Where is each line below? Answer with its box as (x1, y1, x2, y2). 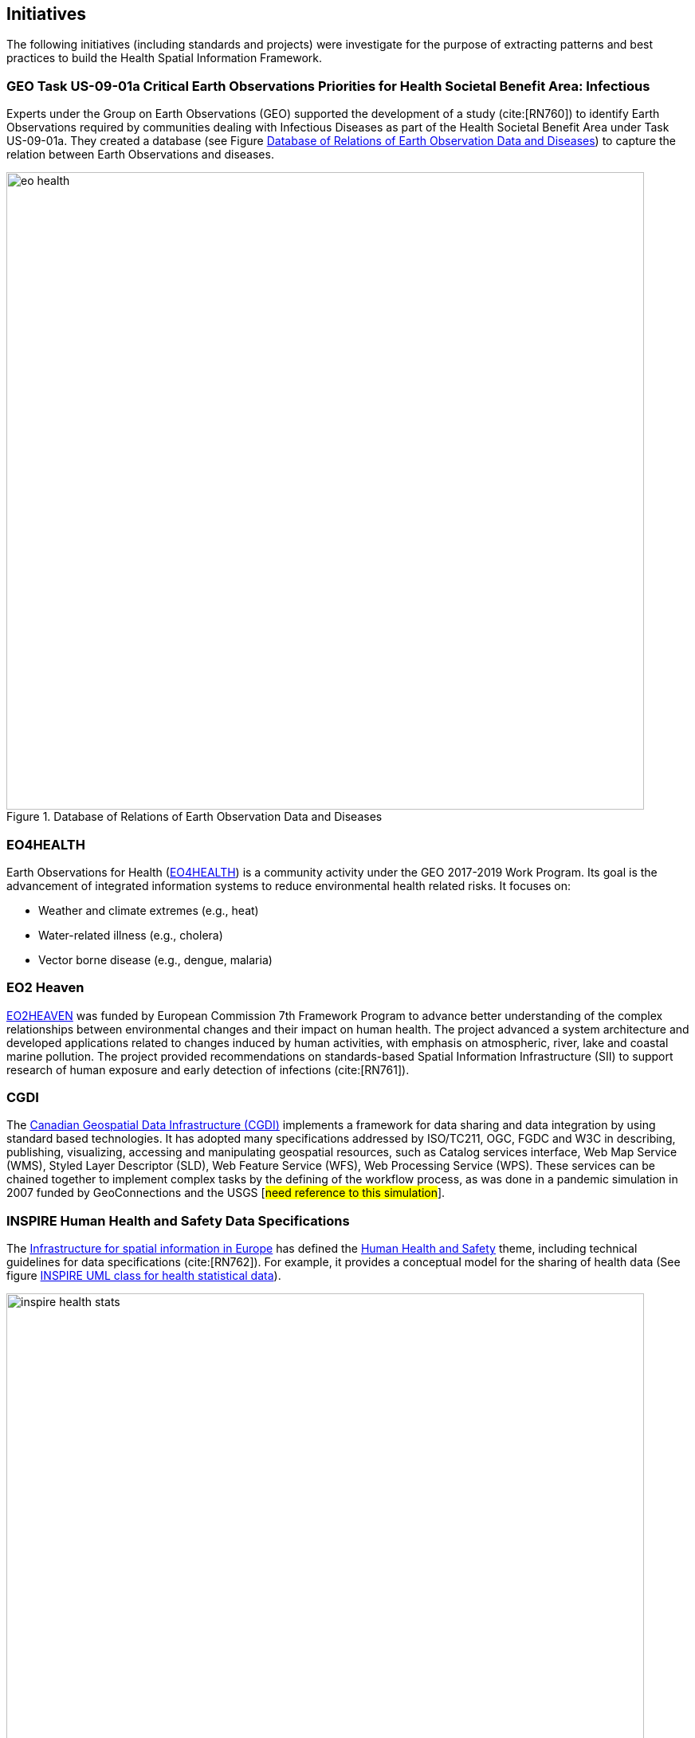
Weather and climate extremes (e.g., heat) (38, 903, 259, 917)
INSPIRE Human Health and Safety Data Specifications (6, 1212, 350, 1229)
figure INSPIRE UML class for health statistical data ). (6, 1269, 281, 1283)
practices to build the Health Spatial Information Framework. (6, 51, 323, 65)
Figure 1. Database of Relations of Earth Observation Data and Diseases (6, 810, 383, 824)
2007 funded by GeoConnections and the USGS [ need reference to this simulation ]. (6, 1186, 446, 1200)
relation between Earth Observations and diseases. (6, 147, 274, 162)
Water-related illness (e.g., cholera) (38, 928, 223, 942)
